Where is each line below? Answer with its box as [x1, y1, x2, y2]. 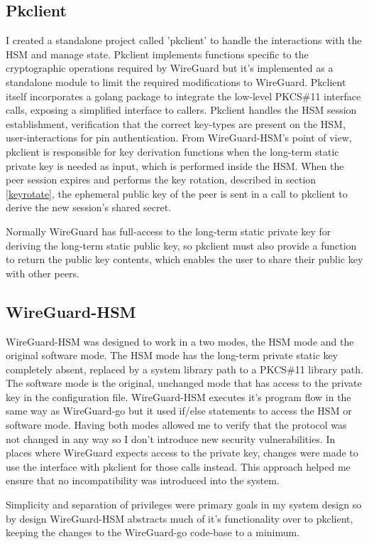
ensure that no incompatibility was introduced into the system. [6, 473, 280, 488]
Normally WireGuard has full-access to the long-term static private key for [6, 223, 331, 238]
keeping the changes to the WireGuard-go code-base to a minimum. [6, 525, 300, 540]
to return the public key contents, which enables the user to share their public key [6, 252, 363, 267]
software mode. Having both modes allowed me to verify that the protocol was [6, 417, 347, 432]
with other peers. [6, 265, 79, 280]
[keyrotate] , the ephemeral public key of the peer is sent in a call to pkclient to [6, 186, 348, 201]
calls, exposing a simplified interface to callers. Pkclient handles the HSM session [6, 102, 357, 117]
